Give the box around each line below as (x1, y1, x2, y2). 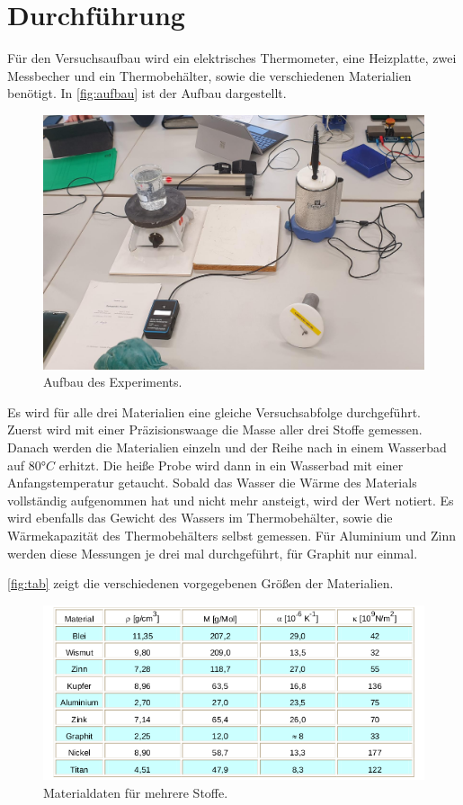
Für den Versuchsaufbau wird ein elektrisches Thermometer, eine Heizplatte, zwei (7, 49, 457, 67)
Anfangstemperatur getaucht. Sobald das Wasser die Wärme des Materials (7, 473, 417, 492)
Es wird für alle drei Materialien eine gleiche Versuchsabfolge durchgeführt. (7, 402, 422, 421)
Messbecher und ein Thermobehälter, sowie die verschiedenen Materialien (7, 66, 412, 85)
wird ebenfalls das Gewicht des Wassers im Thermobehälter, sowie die (7, 508, 393, 527)
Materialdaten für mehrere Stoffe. (43, 783, 228, 802)
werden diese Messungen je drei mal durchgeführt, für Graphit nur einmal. (7, 543, 418, 562)
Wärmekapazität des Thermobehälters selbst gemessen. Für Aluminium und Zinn (7, 526, 457, 545)
